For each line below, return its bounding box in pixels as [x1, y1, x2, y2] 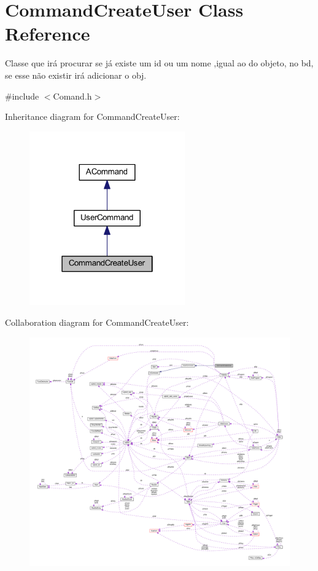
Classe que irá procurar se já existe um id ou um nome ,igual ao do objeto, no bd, [5, 57, 314, 69]
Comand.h [53, 89, 92, 102]
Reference [5, 21, 90, 46]
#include [5, 89, 39, 102]
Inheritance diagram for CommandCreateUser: [5, 110, 180, 123]
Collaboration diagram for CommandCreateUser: [5, 316, 189, 329]
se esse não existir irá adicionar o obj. [5, 68, 147, 81]
